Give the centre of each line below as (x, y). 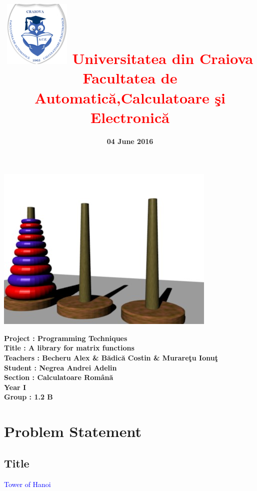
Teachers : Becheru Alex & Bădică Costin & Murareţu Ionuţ (111, 358)
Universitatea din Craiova (163, 58)
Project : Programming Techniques (66, 338)
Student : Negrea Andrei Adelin (60, 367)
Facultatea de (130, 78)
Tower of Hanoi (27, 484)
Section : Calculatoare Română (59, 377)
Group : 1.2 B (28, 397)
